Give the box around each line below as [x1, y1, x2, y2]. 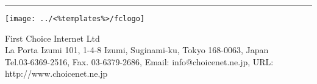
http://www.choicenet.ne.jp [5, 67, 108, 80]
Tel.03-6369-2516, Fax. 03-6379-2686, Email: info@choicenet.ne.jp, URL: [5, 55, 274, 68]
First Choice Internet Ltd [5, 31, 100, 44]
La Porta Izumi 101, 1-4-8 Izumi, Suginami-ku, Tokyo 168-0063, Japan [5, 44, 269, 56]
